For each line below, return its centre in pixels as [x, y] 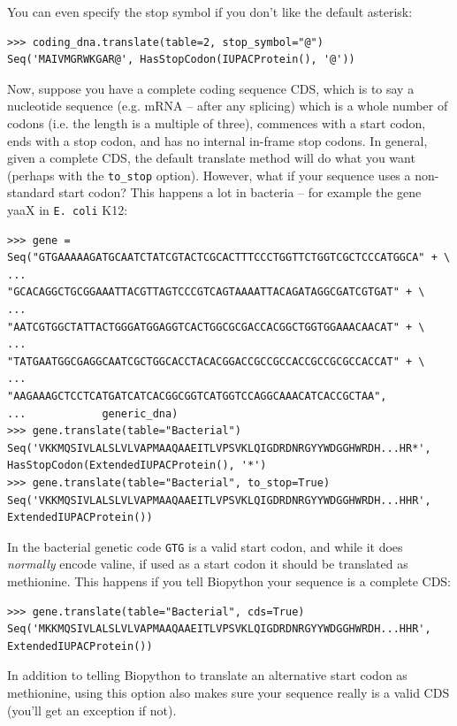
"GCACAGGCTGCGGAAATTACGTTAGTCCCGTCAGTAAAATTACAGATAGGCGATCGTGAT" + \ [216, 292]
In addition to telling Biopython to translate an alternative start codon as [207, 675]
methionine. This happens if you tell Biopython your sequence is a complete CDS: [229, 581]
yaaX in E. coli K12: [68, 210]
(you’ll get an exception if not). [92, 710]
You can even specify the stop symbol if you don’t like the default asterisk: [210, 11]
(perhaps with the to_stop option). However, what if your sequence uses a [209, 175]
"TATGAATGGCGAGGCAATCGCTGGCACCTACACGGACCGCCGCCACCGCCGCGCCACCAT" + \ [216, 361]
